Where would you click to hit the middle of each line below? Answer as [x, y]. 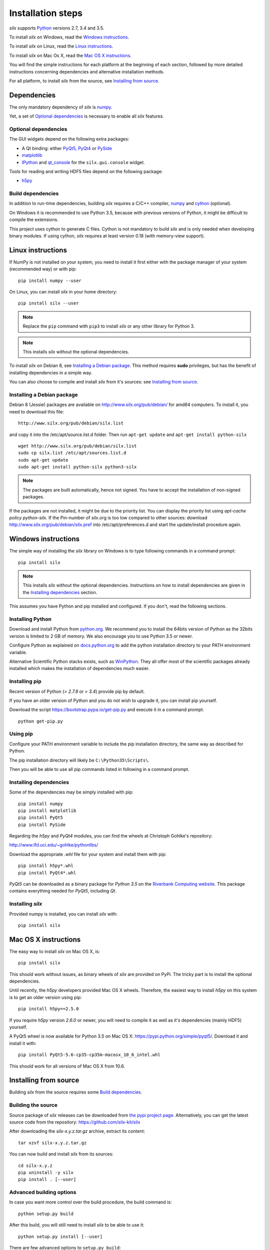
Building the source [33, 1105]
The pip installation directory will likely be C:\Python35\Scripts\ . [79, 760]
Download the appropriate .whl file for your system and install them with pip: [88, 854]
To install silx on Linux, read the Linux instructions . [61, 46]
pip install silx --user [48, 303]
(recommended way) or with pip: [43, 269]
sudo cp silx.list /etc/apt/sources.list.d [72, 453]
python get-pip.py [41, 721]
